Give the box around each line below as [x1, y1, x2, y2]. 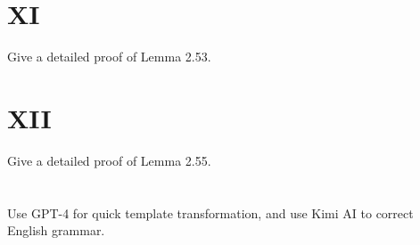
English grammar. [7, 221, 105, 240]
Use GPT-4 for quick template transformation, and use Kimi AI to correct [7, 203, 414, 222]
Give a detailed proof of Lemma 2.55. [7, 151, 211, 169]
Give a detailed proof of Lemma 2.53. [7, 47, 211, 66]
